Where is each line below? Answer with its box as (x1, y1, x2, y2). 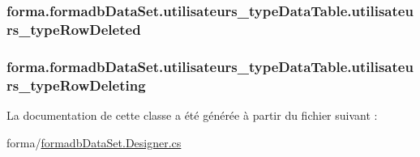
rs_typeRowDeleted (6, 19, 141, 39)
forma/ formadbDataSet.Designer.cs (6, 134, 182, 151)
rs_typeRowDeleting (6, 74, 146, 95)
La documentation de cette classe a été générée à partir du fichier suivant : (6, 106, 378, 123)
